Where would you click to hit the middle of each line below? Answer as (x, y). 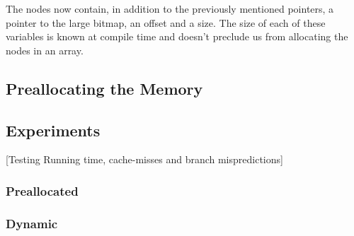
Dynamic (32, 223)
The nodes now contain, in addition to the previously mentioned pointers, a (170, 8)
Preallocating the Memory (104, 88)
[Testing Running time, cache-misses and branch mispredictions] (144, 159)
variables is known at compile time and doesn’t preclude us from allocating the (177, 36)
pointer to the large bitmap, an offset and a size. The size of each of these (166, 22)
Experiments (53, 130)
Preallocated (42, 190)
